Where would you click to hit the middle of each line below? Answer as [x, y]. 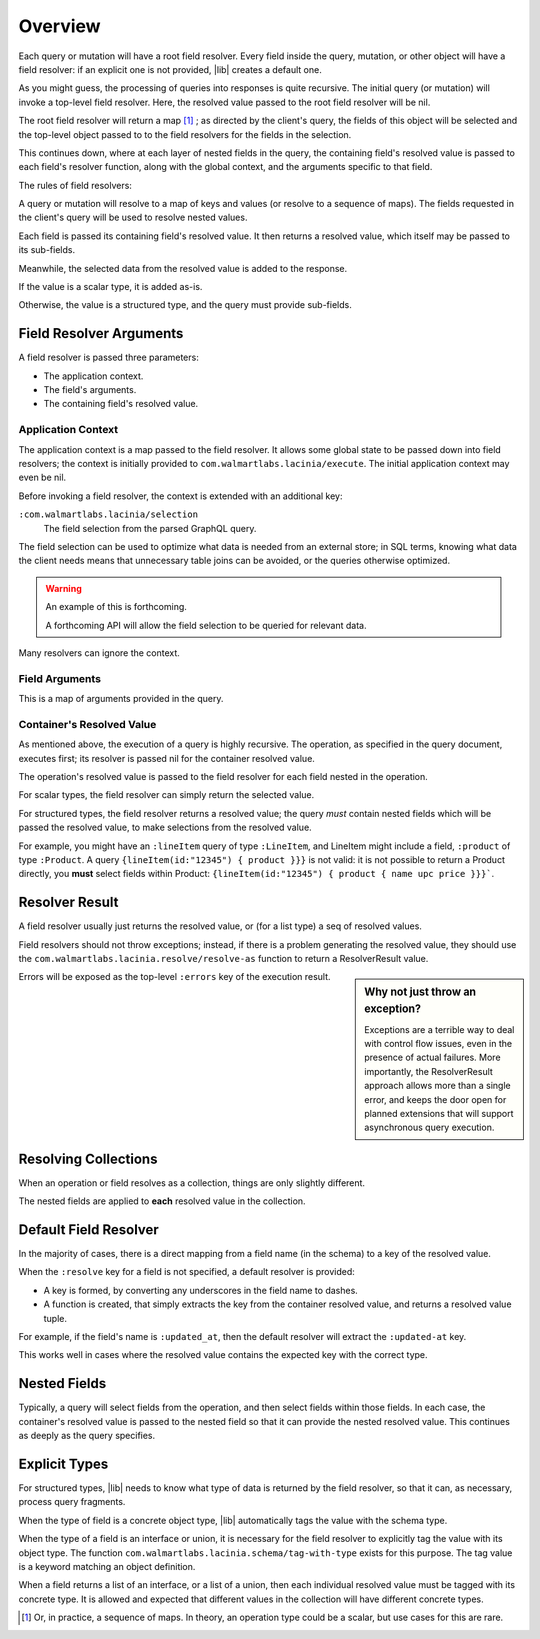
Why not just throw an [420, 992]
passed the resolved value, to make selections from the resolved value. [165, 827]
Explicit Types [63, 1463]
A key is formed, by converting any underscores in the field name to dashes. [201, 1290]
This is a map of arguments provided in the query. [121, 699]
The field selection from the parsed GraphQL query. [150, 528]
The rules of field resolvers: [75, 185]
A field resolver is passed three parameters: [108, 357]
